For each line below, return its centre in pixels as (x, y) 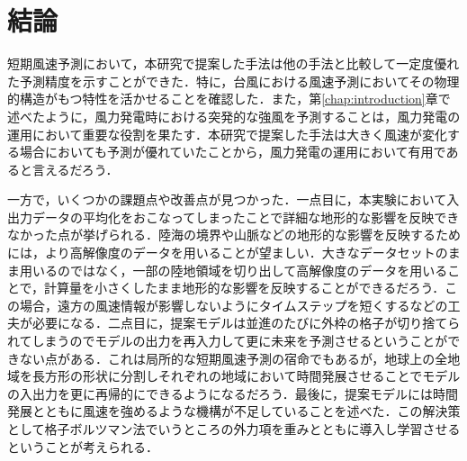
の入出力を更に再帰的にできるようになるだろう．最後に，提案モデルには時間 (233, 393)
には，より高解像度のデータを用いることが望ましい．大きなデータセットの (228, 253)
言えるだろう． (75, 169)
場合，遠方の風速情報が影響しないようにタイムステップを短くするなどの (233, 305)
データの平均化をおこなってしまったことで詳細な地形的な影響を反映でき (246, 217)
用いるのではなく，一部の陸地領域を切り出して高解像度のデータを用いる (233, 270)
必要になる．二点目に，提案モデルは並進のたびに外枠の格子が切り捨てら (246, 323)
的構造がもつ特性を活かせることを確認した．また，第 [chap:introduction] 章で (229, 99)
